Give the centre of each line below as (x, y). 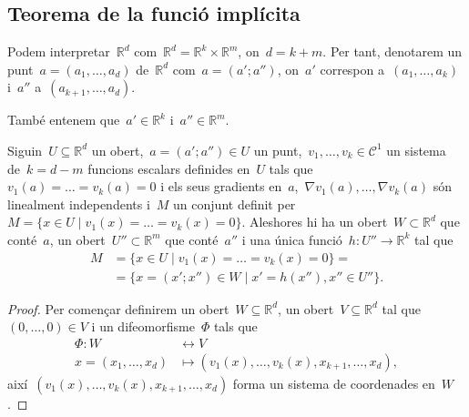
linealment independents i (79, 203)
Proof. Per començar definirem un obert (118, 308)
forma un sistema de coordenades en (334, 383)
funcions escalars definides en (169, 168)
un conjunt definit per (234, 203)
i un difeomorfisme (143, 326)
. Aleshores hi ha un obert (315, 222)
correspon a (352, 69)
